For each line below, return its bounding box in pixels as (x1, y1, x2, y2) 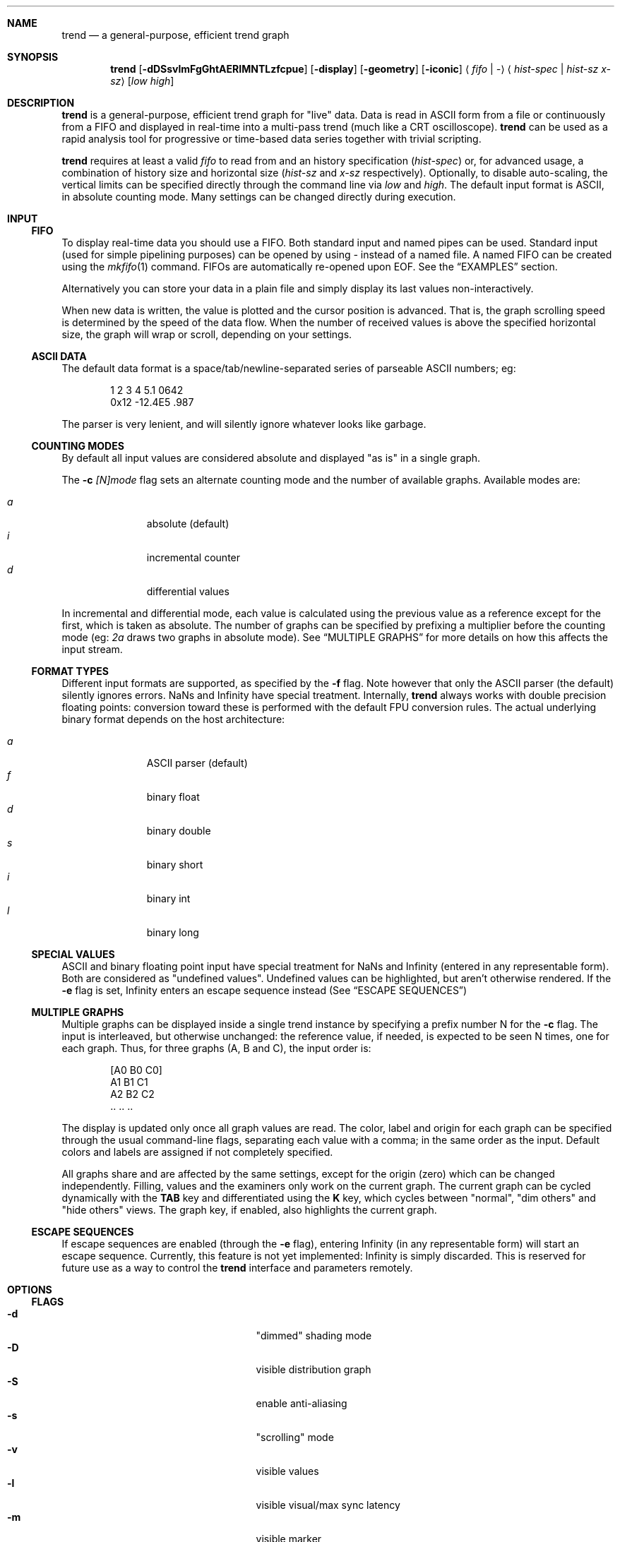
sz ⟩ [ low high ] (110, 75, 174, 87)
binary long (146, 926, 199, 938)
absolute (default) (146, 518, 229, 530)
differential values (146, 585, 229, 597)
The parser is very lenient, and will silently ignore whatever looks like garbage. (61, 418, 427, 430)
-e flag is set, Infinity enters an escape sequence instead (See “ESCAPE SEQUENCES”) (61, 984, 467, 996)
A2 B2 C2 (110, 1088, 155, 1100)
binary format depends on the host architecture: (61, 713, 285, 725)
